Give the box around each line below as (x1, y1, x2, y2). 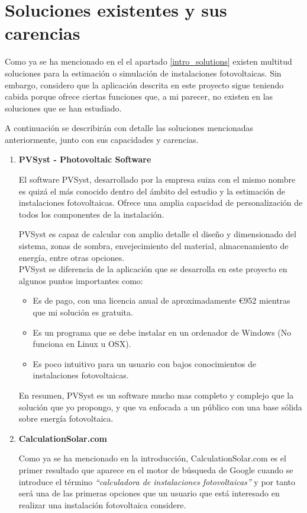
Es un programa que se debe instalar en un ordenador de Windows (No (33, 326, 292, 338)
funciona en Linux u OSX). (33, 337, 131, 350)
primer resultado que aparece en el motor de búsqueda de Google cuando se (18, 463, 293, 476)
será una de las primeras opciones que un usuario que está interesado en (18, 487, 280, 499)
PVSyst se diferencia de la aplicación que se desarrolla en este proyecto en (18, 263, 287, 275)
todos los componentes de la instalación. (18, 208, 164, 220)
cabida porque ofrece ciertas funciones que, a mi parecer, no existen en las (5, 90, 273, 103)
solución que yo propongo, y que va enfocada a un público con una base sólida (18, 400, 302, 413)
